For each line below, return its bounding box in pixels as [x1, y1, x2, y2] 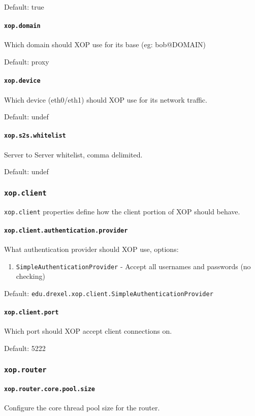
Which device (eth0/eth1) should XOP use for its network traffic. [4, 94, 207, 105]
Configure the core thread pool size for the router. [4, 402, 160, 412]
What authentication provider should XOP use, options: [4, 244, 179, 254]
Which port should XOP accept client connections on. [4, 326, 172, 336]
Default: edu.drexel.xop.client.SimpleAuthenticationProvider [4, 287, 213, 298]
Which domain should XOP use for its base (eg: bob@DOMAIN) [4, 39, 206, 50]
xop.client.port [4, 309, 59, 316]
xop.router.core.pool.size [4, 385, 95, 393]
